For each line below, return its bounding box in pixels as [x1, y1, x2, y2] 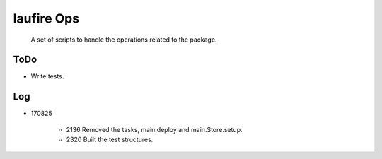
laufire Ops [13, 11, 80, 26]
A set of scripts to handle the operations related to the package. [30, 35, 217, 44]
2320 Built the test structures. [66, 135, 154, 144]
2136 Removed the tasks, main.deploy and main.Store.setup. [66, 125, 243, 134]
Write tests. [30, 72, 64, 81]
